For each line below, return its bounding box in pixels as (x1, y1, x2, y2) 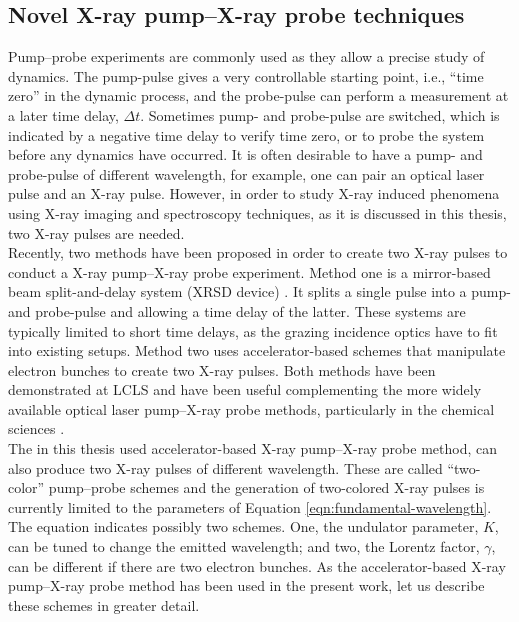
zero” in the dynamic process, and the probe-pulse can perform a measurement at (8, 85, 509, 106)
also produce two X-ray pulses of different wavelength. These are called (8, 457, 443, 478)
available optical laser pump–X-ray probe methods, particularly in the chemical (8, 398, 495, 419)
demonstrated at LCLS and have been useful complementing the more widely (8, 379, 482, 400)
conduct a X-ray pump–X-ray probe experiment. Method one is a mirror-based (8, 261, 491, 282)
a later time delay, (8, 104, 119, 125)
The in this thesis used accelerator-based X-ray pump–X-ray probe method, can (8, 438, 498, 459)
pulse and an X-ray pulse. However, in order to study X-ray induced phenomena (8, 183, 500, 204)
